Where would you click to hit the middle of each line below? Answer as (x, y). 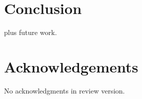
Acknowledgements (71, 66)
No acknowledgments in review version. (64, 90)
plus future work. (30, 32)
